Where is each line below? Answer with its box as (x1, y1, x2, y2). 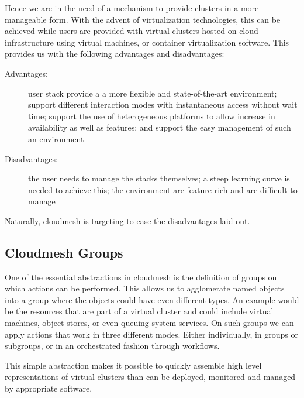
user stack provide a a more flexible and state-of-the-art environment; (28, 87, 277, 99)
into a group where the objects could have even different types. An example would (5, 293, 299, 306)
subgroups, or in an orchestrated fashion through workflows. (5, 339, 220, 352)
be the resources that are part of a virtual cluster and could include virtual (5, 305, 274, 317)
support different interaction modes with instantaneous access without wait (28, 98, 298, 111)
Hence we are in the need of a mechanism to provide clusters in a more (5, 2, 259, 13)
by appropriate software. (5, 382, 92, 394)
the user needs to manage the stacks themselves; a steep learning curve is (28, 172, 290, 184)
